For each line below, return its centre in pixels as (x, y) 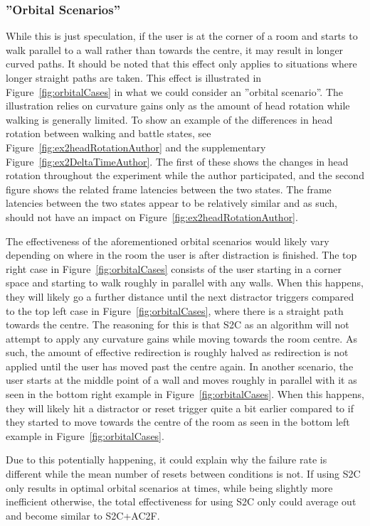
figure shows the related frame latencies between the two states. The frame (169, 189)
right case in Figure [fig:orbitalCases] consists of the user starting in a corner (174, 268)
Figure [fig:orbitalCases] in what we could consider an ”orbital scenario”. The (175, 91)
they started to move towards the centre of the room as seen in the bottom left (178, 422)
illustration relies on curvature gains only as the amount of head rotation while (178, 106)
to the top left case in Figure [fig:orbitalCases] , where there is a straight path (175, 310)
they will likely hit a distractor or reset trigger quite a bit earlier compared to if (180, 408)
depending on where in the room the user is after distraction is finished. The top (181, 255)
